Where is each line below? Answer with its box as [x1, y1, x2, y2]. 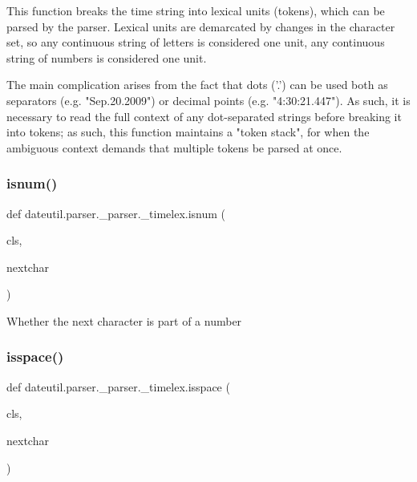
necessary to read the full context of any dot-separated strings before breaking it [6, 107, 402, 124]
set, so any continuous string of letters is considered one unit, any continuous [6, 34, 385, 51]
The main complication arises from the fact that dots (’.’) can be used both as [6, 76, 388, 93]
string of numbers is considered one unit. [6, 49, 207, 66]
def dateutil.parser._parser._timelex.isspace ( [6, 378, 230, 395]
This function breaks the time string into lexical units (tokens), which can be [6, 2, 385, 18]
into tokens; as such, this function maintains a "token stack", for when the [6, 124, 370, 140]
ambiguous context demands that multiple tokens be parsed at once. [6, 139, 342, 156]
